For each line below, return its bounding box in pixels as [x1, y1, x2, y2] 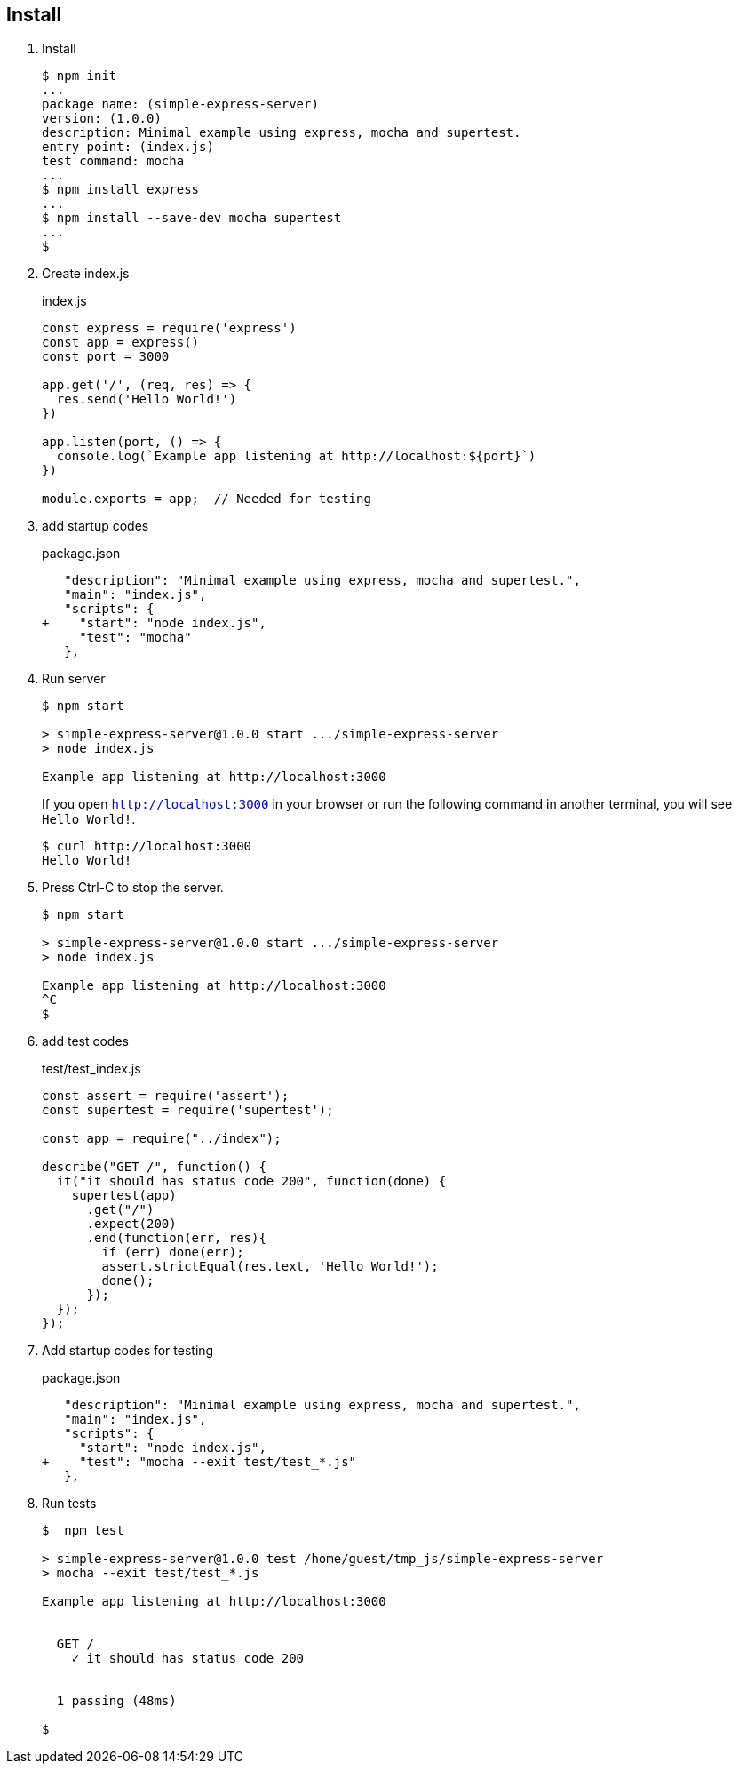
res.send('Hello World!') [56, 392, 237, 407]
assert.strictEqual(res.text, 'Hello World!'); [101, 1259, 439, 1274]
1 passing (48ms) [56, 1694, 177, 1709]
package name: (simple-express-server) [42, 97, 319, 112]
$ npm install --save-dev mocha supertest [42, 211, 342, 226]
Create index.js [42, 266, 130, 282]
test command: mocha [42, 154, 185, 169]
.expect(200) [86, 1217, 177, 1232]
